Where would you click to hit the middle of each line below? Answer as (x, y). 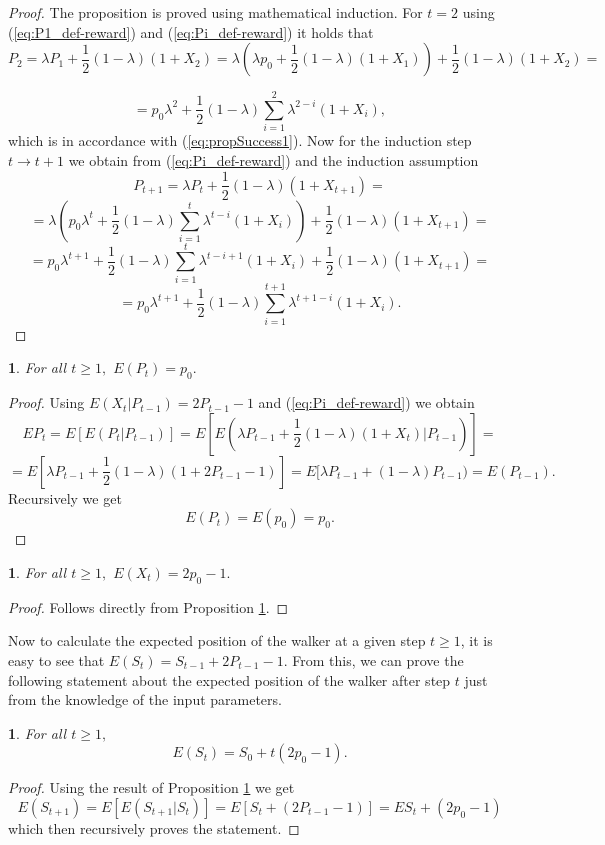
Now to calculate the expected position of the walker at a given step (217, 640)
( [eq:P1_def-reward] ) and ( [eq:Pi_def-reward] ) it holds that (191, 31)
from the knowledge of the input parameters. (145, 699)
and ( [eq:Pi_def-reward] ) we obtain (366, 402)
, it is (476, 640)
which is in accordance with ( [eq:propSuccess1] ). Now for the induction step (240, 140)
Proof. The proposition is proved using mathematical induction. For (215, 12)
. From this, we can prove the (373, 659)
